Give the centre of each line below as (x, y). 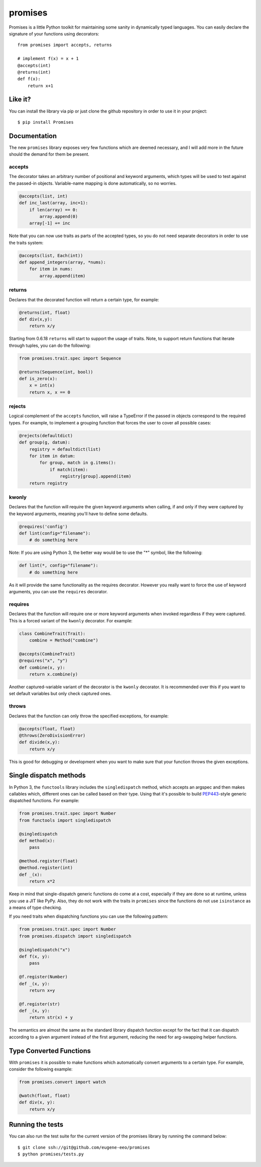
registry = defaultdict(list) (65, 449)
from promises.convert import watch (63, 1082)
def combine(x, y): (42, 667)
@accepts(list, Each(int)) (51, 255)
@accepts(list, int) (43, 196)
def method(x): (37, 841)
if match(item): (69, 470)
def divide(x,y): (40, 742)
